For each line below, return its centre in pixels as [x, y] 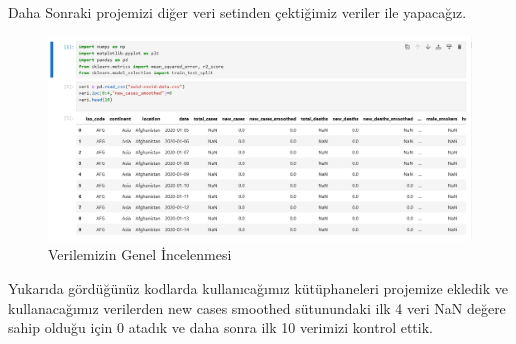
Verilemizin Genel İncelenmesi [140, 254]
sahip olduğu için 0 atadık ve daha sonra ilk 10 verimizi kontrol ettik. [220, 327]
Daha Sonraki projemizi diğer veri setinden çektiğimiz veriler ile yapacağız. [237, 12]
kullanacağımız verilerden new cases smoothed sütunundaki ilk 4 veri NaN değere [257, 307]
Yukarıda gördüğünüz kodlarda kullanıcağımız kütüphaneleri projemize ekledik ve [258, 287]
